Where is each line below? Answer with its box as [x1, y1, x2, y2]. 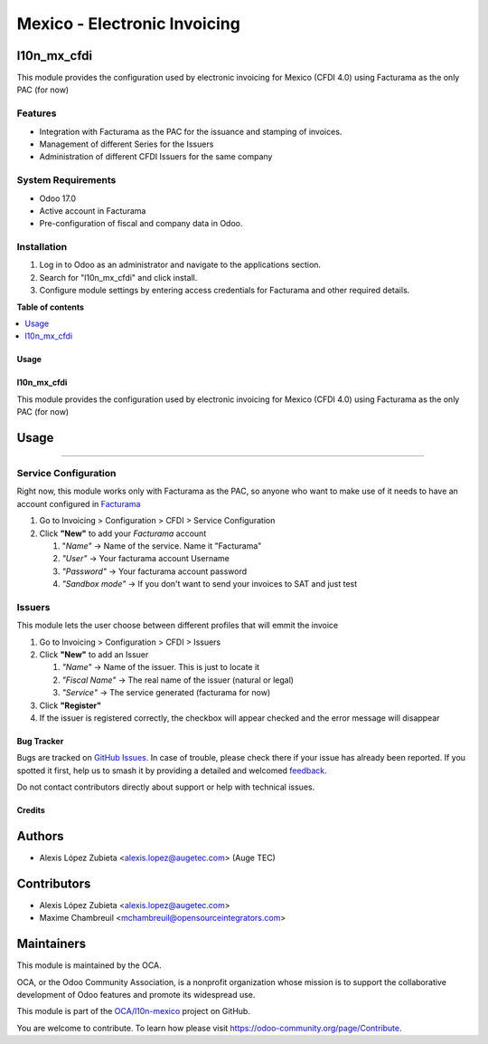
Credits [16, 805, 45, 816]
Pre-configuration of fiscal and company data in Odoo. [39, 218, 243, 229]
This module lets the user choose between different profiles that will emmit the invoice [16, 620, 339, 631]
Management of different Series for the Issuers [39, 139, 214, 149]
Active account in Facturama [39, 205, 146, 216]
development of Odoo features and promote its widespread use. [16, 990, 256, 1000]
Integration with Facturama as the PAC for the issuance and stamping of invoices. [39, 126, 343, 137]
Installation [16, 241, 68, 254]
